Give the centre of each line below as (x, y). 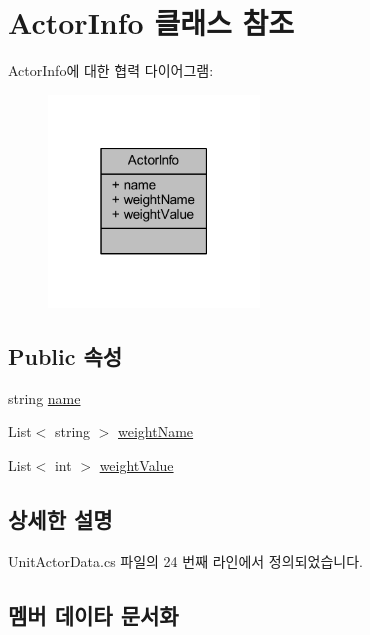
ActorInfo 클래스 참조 (151, 22)
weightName (156, 431)
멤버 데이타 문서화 (93, 614)
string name (44, 397)
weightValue (136, 464)
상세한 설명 (60, 518)
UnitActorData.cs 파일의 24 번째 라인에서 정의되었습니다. (185, 560)
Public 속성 (65, 355)
